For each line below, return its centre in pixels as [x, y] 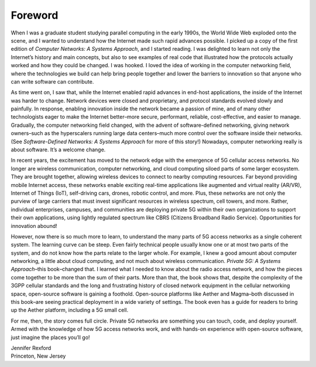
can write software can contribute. [52, 81]
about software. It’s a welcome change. [58, 150]
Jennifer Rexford [31, 348]
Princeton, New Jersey [38, 356]
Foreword [35, 15]
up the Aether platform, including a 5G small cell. [70, 310]
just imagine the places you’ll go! [50, 337]
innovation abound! [34, 226]
